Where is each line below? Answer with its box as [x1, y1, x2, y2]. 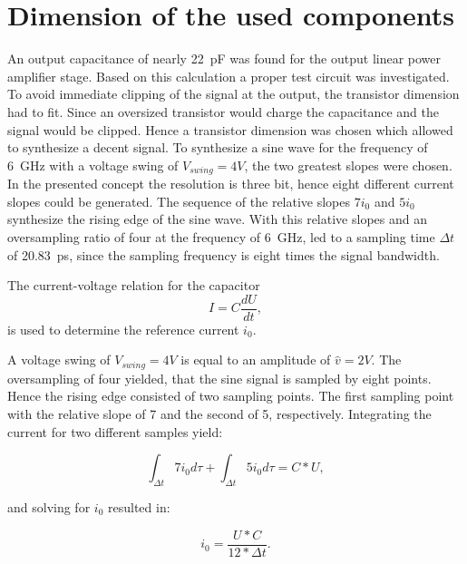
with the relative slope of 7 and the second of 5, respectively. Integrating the [7, 404, 432, 423]
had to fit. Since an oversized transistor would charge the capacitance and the [7, 102, 439, 121]
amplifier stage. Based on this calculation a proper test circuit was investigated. [7, 66, 450, 85]
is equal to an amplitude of [180, 350, 331, 369]
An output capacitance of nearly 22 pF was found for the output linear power [7, 49, 442, 68]
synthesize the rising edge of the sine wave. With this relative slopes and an [7, 209, 427, 229]
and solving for [7, 497, 91, 516]
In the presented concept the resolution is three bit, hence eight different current [7, 174, 454, 193]
